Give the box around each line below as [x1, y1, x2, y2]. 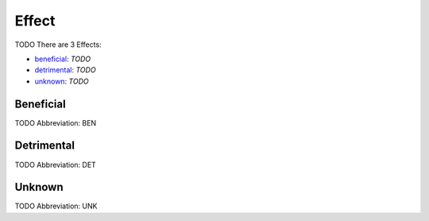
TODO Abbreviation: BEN [14, 118, 97, 127]
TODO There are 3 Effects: [14, 40, 102, 49]
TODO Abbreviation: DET [14, 160, 97, 169]
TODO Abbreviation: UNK [14, 201, 98, 211]
